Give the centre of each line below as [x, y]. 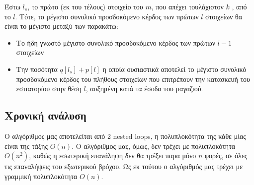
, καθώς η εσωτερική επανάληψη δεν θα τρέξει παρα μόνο [113, 155]
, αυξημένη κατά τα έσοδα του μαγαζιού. [144, 89]
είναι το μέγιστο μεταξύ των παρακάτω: [61, 26]
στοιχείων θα [224, 16]
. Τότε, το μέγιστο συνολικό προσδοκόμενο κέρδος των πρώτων [107, 16]
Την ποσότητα [37, 69]
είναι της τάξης [26, 146]
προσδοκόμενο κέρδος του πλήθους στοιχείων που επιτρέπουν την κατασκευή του [133, 79]
